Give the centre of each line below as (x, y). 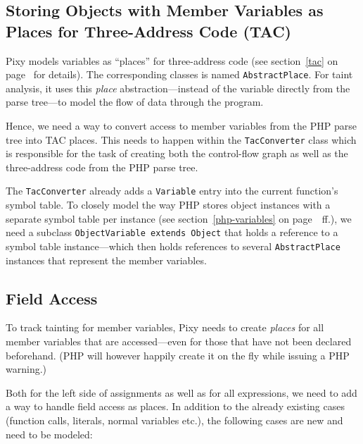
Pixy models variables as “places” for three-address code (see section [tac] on (172, 60)
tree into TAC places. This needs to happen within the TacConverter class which (181, 139)
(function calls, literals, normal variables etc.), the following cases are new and (174, 420)
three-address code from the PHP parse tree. (102, 167)
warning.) (26, 369)
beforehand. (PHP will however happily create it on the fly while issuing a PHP (178, 355)
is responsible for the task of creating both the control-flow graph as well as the (177, 153)
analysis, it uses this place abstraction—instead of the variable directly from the (178, 88)
